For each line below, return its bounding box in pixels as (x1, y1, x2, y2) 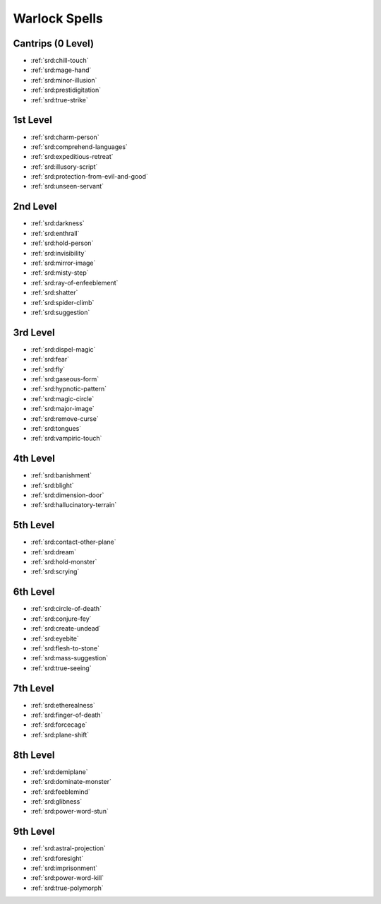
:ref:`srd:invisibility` (30, 249, 87, 257)
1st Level (13, 114, 52, 126)
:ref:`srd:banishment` (30, 471, 92, 480)
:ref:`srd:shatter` (30, 288, 78, 297)
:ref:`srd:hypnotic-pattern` (30, 385, 107, 393)
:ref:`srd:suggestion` (30, 308, 90, 316)
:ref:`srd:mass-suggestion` (30, 654, 109, 662)
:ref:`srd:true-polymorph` (30, 884, 104, 892)
